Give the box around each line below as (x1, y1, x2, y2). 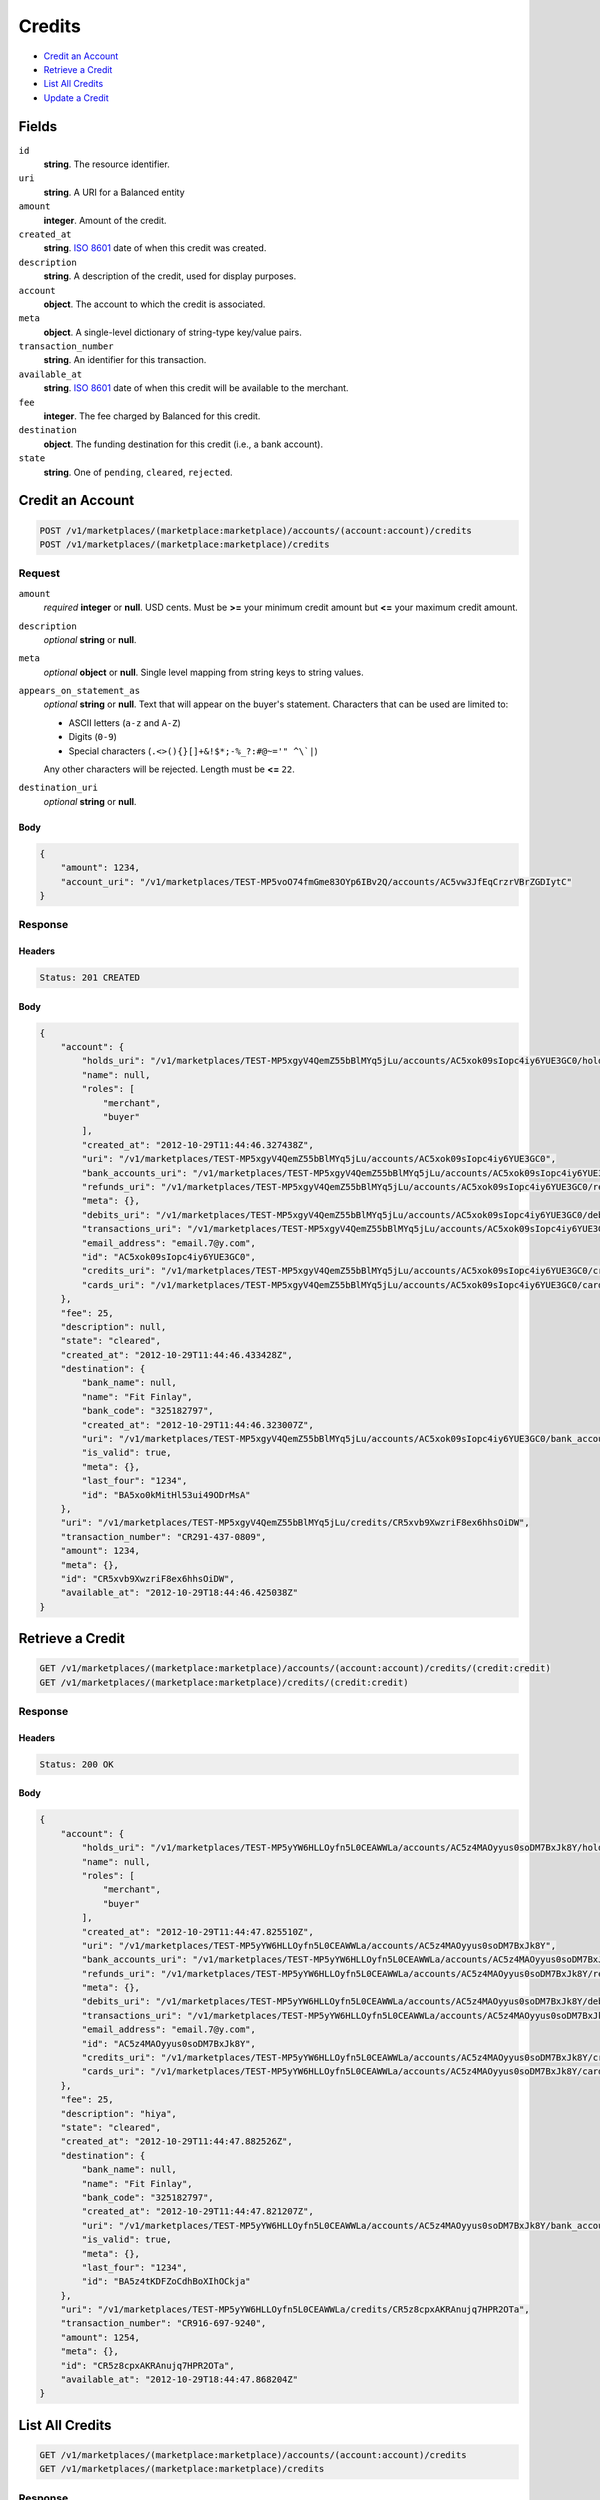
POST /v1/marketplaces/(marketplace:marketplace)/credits (39, 539, 330, 550)
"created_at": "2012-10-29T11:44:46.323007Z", (81, 1419, 314, 1430)
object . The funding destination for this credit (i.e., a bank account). (43, 438, 324, 450)
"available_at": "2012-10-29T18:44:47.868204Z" (60, 2374, 299, 2385)
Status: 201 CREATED (39, 972, 140, 984)
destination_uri (18, 782, 99, 794)
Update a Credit (43, 91, 109, 104)
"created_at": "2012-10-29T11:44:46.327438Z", (81, 1139, 314, 1150)
